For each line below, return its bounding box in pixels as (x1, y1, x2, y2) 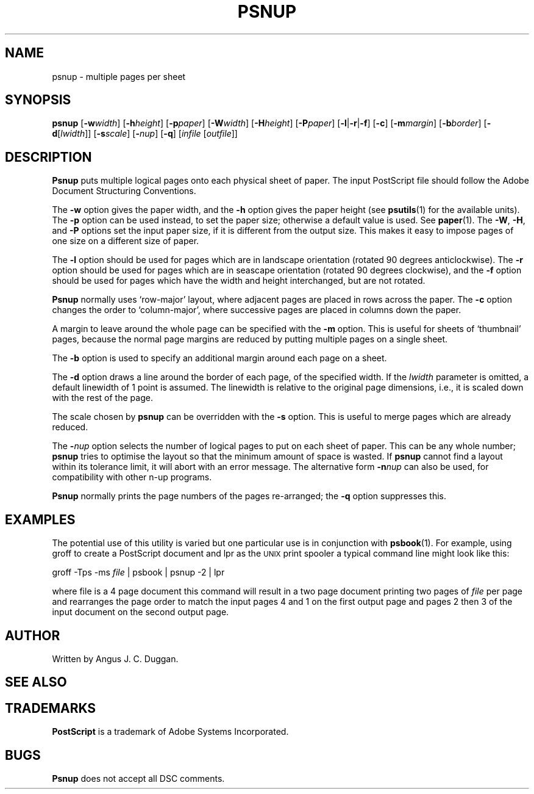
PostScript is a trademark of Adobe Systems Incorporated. (52, 726, 289, 737)
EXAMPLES (5, 511, 76, 527)
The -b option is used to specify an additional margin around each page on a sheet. (52, 353, 387, 364)
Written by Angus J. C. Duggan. (52, 653, 179, 664)
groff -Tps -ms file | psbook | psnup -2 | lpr (52, 567, 225, 578)
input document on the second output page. (52, 607, 229, 618)
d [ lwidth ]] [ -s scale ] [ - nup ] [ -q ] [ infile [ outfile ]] (52, 128, 238, 139)
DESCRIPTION (5, 149, 92, 165)
